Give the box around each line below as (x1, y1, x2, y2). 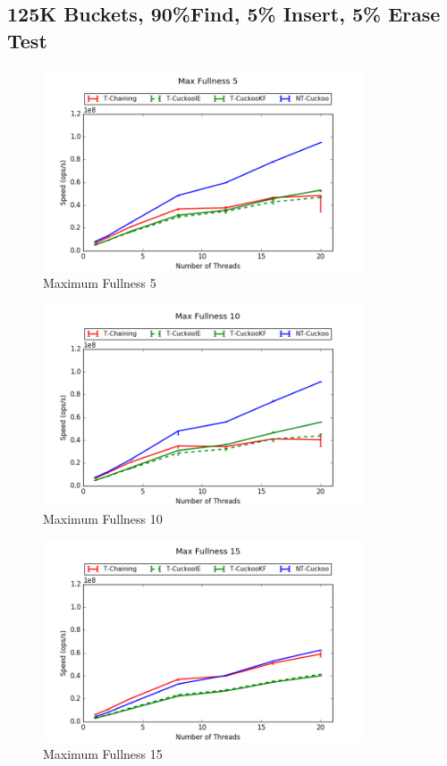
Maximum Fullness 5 (43, 274, 156, 292)
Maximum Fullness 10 (43, 509, 163, 527)
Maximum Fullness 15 (43, 745, 163, 763)
